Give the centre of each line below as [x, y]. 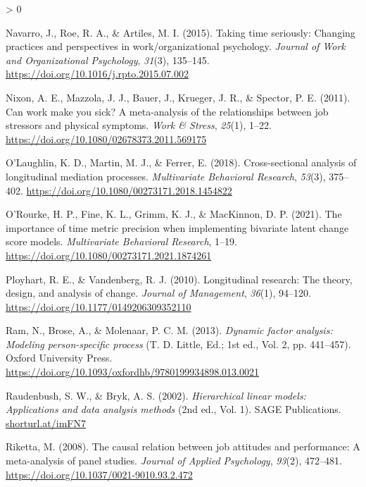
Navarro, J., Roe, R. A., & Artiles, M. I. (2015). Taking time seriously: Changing [181, 32]
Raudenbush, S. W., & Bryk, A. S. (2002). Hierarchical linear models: [156, 395]
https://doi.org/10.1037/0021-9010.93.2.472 [99, 474]
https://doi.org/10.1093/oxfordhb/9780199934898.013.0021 [132, 372]
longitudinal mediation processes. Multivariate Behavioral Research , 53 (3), [166, 176]
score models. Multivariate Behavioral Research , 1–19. [122, 241]
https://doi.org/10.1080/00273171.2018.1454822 [129, 190]
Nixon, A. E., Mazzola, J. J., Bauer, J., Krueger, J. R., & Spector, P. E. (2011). [178, 97]
